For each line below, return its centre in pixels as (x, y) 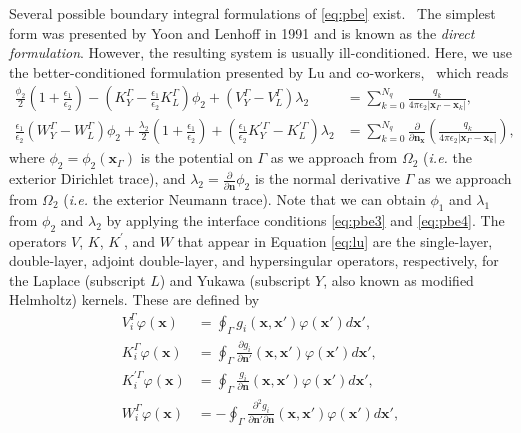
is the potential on (196, 157)
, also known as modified (398, 279)
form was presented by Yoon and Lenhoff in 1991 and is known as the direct (242, 32)
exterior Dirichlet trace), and (97, 178)
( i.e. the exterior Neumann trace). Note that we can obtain (244, 199)
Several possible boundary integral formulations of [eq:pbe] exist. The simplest (252, 13)
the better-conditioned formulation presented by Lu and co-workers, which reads (259, 71)
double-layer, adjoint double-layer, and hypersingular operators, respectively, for (254, 260)
